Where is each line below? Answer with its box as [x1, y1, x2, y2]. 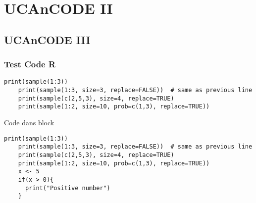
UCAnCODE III [4, 32, 91, 47]
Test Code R [4, 58, 56, 70]
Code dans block [4, 117, 54, 127]
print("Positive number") [25, 184, 110, 192]
